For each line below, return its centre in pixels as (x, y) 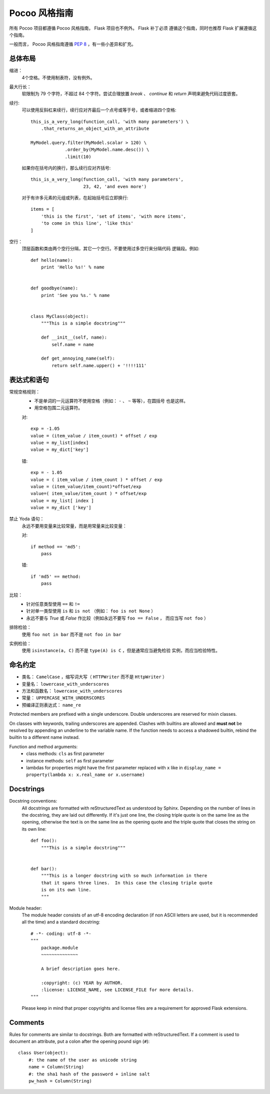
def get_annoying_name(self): (78, 358)
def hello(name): (52, 260)
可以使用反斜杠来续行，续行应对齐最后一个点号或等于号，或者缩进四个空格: (99, 110)
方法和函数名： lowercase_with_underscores (72, 691)
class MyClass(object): (60, 316)
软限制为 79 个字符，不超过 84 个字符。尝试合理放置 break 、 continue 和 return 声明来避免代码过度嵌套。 (131, 94)
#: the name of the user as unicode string (82, 1060)
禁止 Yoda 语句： (27, 519)
